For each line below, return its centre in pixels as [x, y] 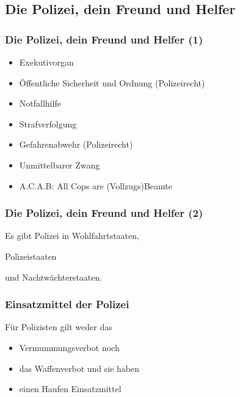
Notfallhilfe [40, 103]
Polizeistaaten [31, 256]
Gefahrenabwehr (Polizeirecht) [76, 144]
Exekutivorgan [46, 62]
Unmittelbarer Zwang [60, 164]
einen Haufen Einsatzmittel [70, 389]
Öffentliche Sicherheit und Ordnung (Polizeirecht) [112, 82]
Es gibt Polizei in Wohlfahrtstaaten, [72, 236]
